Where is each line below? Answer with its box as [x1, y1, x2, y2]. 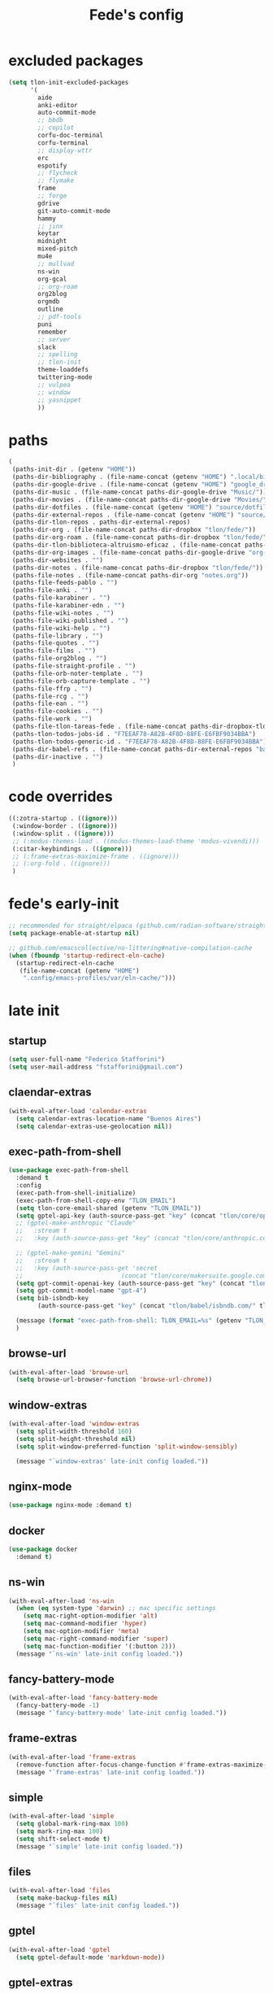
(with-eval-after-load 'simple [8, 1812, 115, 1821]
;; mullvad [37, 259, 75, 268]
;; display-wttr [37, 146, 93, 155]
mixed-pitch [37, 245, 79, 253]
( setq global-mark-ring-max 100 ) [15, 1820, 129, 1828]
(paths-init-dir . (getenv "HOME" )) [11, 465, 136, 473]
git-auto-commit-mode [37, 207, 111, 215]
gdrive [37, 199, 60, 207]
